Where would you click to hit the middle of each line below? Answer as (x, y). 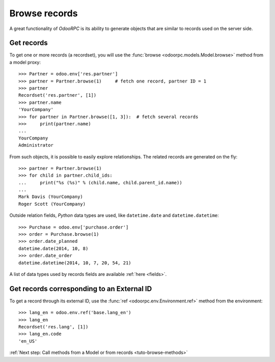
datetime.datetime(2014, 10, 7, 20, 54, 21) (75, 263)
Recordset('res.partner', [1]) (58, 95)
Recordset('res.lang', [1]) (53, 327)
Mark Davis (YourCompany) (51, 197)
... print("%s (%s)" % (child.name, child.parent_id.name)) (101, 183)
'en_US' (28, 341)
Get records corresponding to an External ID (81, 288)
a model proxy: (25, 62)
